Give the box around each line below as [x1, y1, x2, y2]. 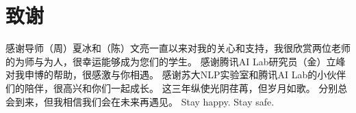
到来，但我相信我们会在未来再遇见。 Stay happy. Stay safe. [14, 94, 275, 108]
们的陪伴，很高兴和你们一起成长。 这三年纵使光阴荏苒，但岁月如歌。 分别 [5, 80, 338, 95]
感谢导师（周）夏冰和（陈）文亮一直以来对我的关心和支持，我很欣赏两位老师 [5, 41, 351, 55]
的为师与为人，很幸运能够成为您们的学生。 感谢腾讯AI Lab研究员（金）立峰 [5, 54, 346, 68]
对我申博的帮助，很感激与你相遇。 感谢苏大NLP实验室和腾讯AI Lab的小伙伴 [5, 67, 346, 82]
